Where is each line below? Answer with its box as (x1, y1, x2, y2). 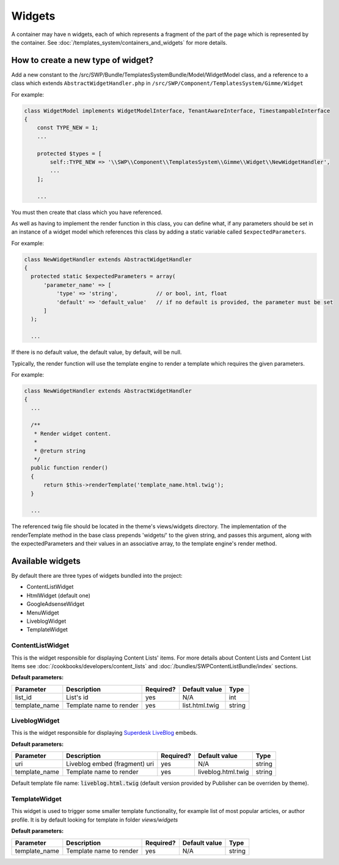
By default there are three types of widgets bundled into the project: (11, 572, 183, 580)
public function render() (31, 465, 108, 471)
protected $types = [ (37, 150, 102, 157)
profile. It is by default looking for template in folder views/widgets (11, 816, 178, 823)
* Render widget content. (34, 430, 112, 437)
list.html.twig (182, 701, 219, 709)
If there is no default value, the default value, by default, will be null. (11, 348, 182, 356)
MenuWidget (26, 609, 59, 616)
